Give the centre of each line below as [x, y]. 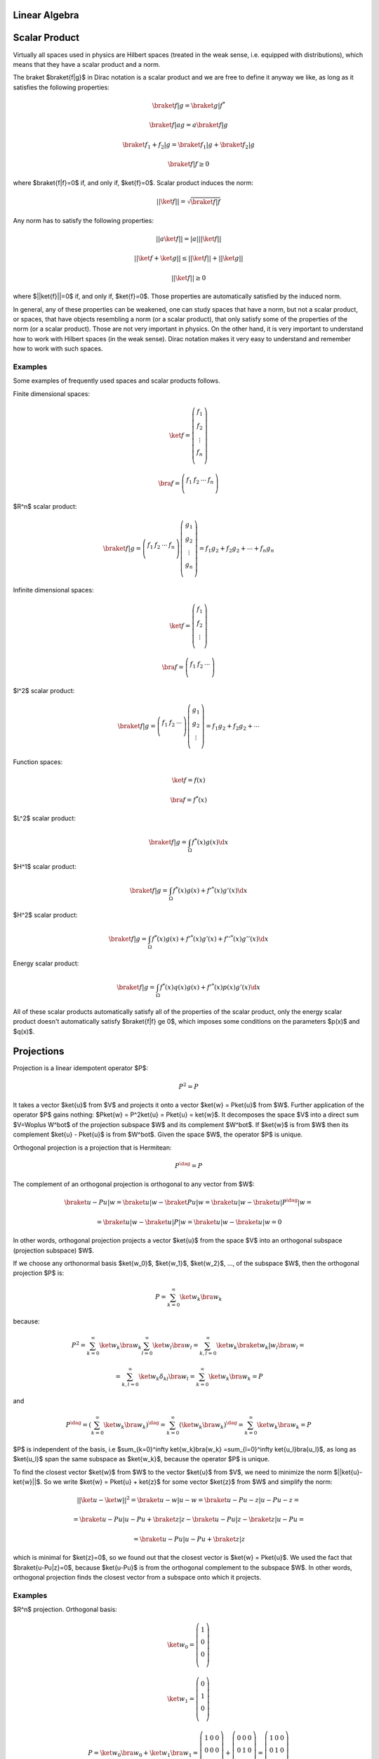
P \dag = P [188, 1165]
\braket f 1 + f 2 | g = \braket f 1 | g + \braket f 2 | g [189, 146]
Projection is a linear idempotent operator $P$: [81, 1068]
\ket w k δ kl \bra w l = [167, 1377]
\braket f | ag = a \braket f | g [188, 125]
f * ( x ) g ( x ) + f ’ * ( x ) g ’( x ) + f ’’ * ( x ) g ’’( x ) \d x [210, 938]
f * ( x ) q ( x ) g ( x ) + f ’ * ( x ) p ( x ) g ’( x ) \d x [210, 987]
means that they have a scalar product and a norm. [87, 64]
